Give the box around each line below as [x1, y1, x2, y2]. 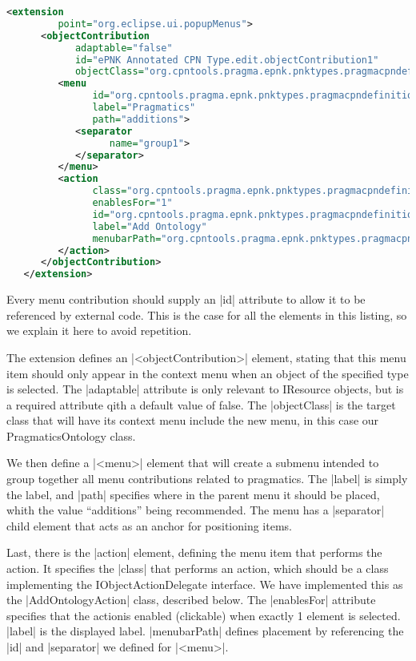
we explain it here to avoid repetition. [6, 322, 192, 339]
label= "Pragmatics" [92, 102, 196, 113]
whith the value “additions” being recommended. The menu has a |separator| [6, 502, 385, 518]
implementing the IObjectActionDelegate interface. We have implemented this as [6, 575, 403, 592]
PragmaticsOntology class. [6, 427, 136, 444]
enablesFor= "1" [92, 197, 173, 208]
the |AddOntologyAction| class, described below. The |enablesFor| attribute [6, 591, 376, 608]
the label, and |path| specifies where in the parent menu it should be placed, [6, 486, 380, 502]
